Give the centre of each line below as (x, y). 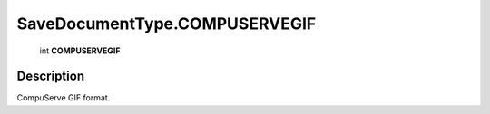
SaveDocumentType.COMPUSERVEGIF (167, 24)
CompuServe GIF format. (64, 98)
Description (51, 76)
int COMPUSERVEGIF (80, 51)
